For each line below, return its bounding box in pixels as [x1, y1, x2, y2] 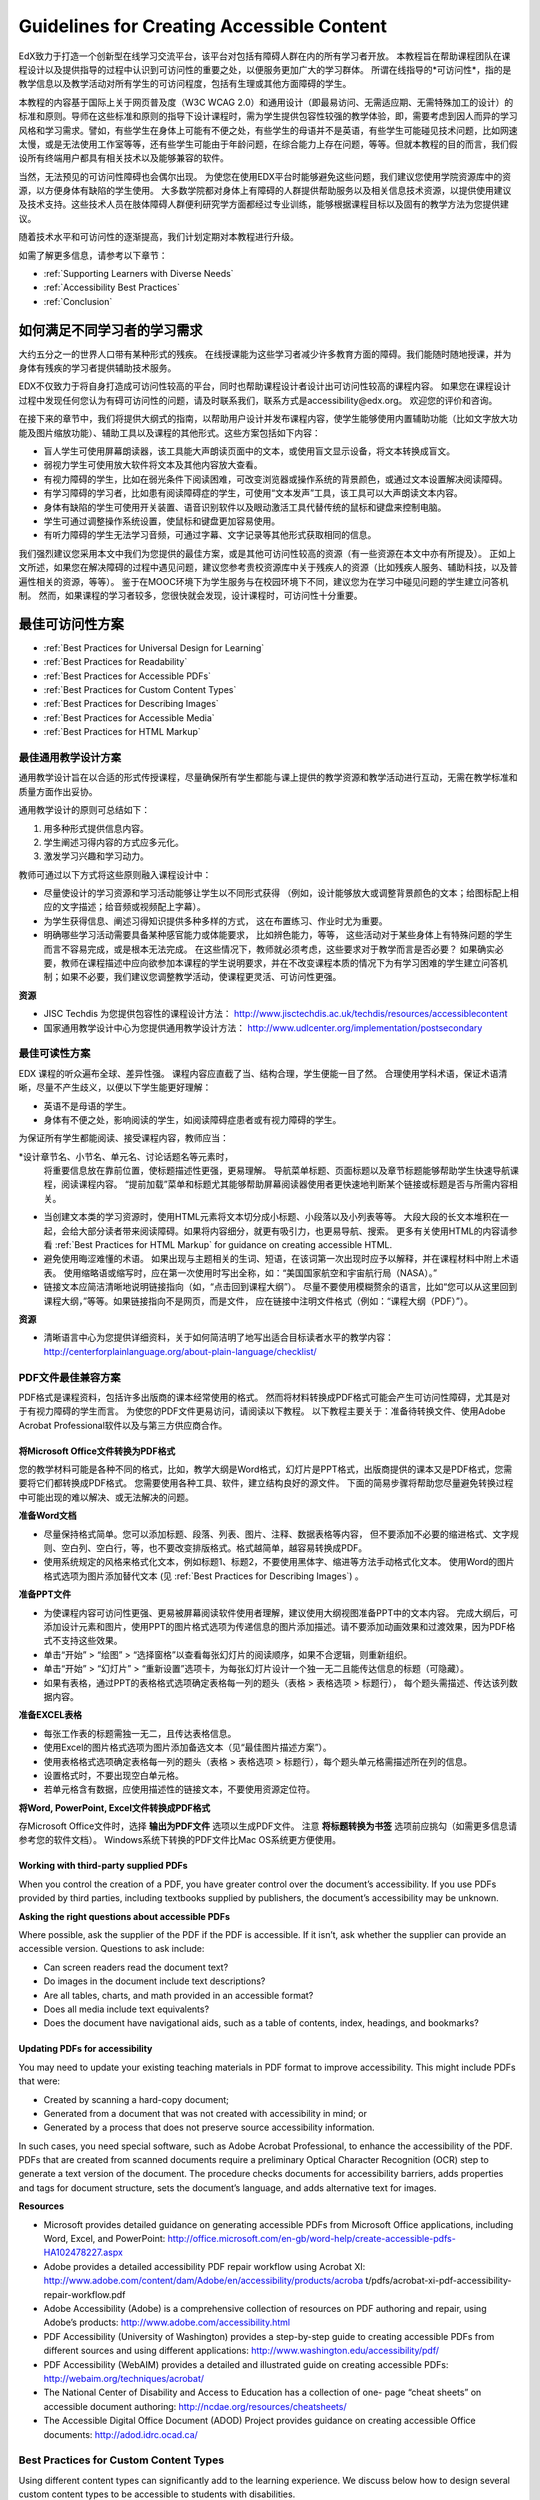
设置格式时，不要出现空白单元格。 [43, 1769, 184, 1781]
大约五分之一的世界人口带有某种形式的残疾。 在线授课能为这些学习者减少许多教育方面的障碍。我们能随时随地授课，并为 [18, 348, 512, 360]
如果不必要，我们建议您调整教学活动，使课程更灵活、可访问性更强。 [60, 971, 342, 983]
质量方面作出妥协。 [18, 785, 98, 797]
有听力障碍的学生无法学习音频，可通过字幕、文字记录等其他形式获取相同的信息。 [43, 529, 377, 541]
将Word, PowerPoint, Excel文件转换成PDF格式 [18, 1801, 211, 1814]
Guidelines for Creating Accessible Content [18, 15, 387, 37]
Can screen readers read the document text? [43, 1961, 229, 1973]
